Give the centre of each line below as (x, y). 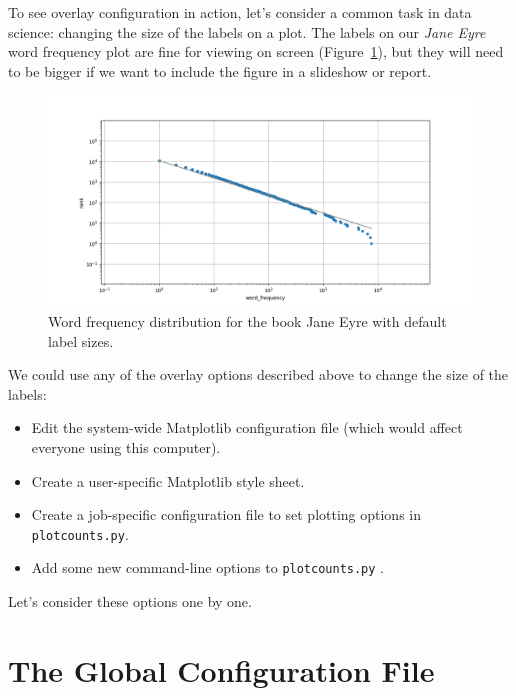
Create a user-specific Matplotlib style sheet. (168, 480)
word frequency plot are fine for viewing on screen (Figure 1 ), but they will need (256, 51)
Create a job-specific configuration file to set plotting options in (226, 514)
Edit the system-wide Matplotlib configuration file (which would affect (247, 427)
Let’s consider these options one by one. (130, 601)
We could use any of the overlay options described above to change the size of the (258, 374)
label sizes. (81, 340)
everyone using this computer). (126, 446)
